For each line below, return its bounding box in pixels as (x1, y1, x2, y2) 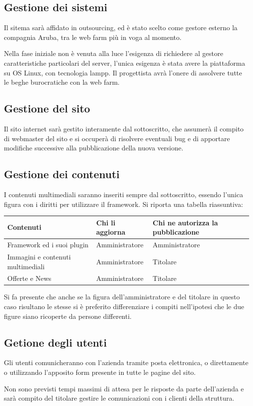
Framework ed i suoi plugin (7, 240, 89, 250)
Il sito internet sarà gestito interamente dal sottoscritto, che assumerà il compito (4, 123, 244, 133)
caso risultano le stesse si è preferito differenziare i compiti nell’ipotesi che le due (4, 301, 244, 312)
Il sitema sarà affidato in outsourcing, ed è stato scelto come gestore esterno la (4, 22, 238, 33)
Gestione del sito (4, 101, 90, 116)
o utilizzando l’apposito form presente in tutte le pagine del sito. (4, 367, 196, 377)
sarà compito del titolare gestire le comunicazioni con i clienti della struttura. (4, 393, 235, 403)
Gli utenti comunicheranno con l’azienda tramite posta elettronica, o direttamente (4, 357, 249, 368)
